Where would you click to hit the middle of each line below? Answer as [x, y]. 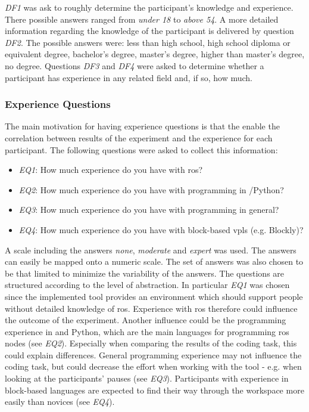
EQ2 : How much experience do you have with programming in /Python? [151, 189]
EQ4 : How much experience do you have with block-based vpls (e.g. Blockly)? [161, 229]
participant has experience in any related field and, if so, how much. [129, 77]
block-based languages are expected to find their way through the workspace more [154, 390]
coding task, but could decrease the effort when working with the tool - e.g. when [153, 366]
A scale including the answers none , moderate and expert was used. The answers [151, 250]
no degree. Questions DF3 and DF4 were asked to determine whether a [135, 65]
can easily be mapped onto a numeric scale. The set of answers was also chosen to [154, 261]
